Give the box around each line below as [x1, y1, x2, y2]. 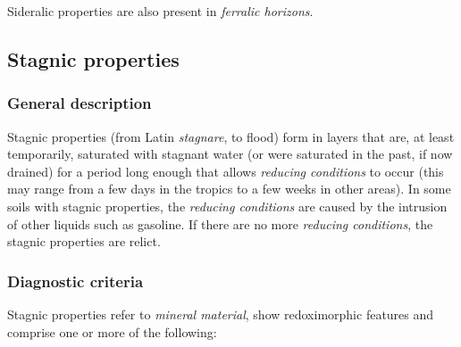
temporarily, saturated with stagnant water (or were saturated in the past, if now [7, 145, 453, 163]
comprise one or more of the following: [7, 322, 217, 341]
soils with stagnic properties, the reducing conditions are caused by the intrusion [7, 196, 448, 215]
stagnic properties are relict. [7, 232, 161, 251]
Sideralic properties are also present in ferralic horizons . [7, 2, 314, 20]
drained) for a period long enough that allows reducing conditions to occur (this [7, 161, 444, 180]
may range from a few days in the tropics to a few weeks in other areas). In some [7, 179, 451, 198]
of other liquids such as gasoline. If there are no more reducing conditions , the [7, 214, 433, 233]
